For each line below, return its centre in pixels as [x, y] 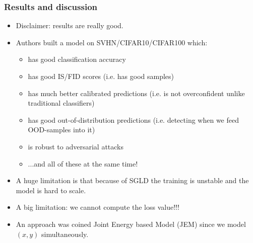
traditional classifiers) [61, 103]
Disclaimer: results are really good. [70, 25]
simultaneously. [65, 234]
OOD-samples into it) [61, 130]
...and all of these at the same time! [83, 163]
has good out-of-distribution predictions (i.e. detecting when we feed [133, 119]
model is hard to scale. [51, 190]
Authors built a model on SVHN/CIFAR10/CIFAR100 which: [112, 42]
